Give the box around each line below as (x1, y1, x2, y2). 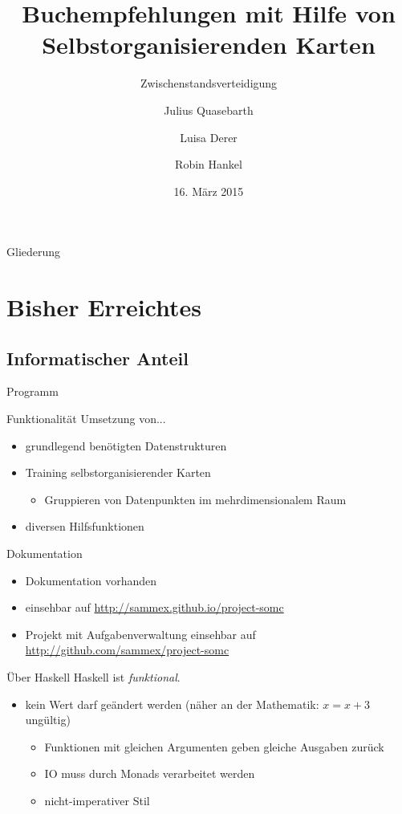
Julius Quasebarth (164, 101, 254, 118)
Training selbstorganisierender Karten (25, 464, 211, 481)
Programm (6, 383, 59, 400)
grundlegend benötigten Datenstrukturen (25, 437, 227, 454)
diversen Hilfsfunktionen (25, 518, 144, 535)
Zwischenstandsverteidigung (140, 75, 278, 92)
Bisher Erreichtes (6, 291, 201, 324)
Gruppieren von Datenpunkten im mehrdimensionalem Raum (44, 490, 347, 507)
